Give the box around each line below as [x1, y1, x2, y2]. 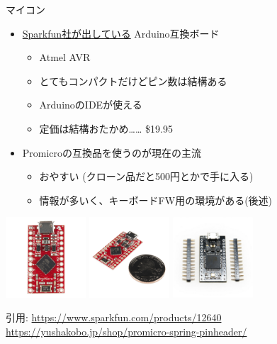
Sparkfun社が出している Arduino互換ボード [22, 26, 220, 40]
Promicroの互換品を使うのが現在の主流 [22, 145, 202, 160]
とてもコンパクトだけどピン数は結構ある [39, 73, 227, 88]
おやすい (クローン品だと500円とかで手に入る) [39, 169, 254, 184]
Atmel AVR [39, 50, 91, 65]
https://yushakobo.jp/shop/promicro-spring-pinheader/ [6, 323, 247, 338]
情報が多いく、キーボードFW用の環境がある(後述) [39, 192, 273, 207]
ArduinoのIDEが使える [39, 97, 142, 112]
